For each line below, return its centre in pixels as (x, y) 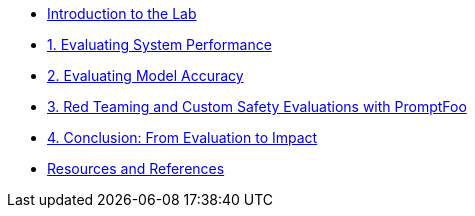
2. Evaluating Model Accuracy (145, 75)
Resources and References (136, 168)
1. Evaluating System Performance (159, 44)
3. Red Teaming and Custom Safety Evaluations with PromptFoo (257, 106)
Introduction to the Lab (122, 13)
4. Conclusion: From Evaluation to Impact (182, 137)
